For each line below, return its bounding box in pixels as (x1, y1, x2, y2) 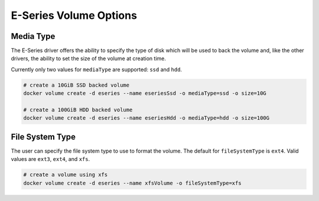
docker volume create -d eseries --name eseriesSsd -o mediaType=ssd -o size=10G (23, 90, 267, 97)
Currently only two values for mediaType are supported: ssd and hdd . (11, 65, 183, 73)
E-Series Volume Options (11, 9, 137, 22)
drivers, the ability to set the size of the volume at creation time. (11, 55, 167, 62)
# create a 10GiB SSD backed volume (23, 81, 130, 88)
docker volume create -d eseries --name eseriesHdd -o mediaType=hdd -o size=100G (23, 115, 270, 121)
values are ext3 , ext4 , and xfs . (11, 156, 90, 163)
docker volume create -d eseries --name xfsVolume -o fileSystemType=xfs (23, 180, 242, 186)
